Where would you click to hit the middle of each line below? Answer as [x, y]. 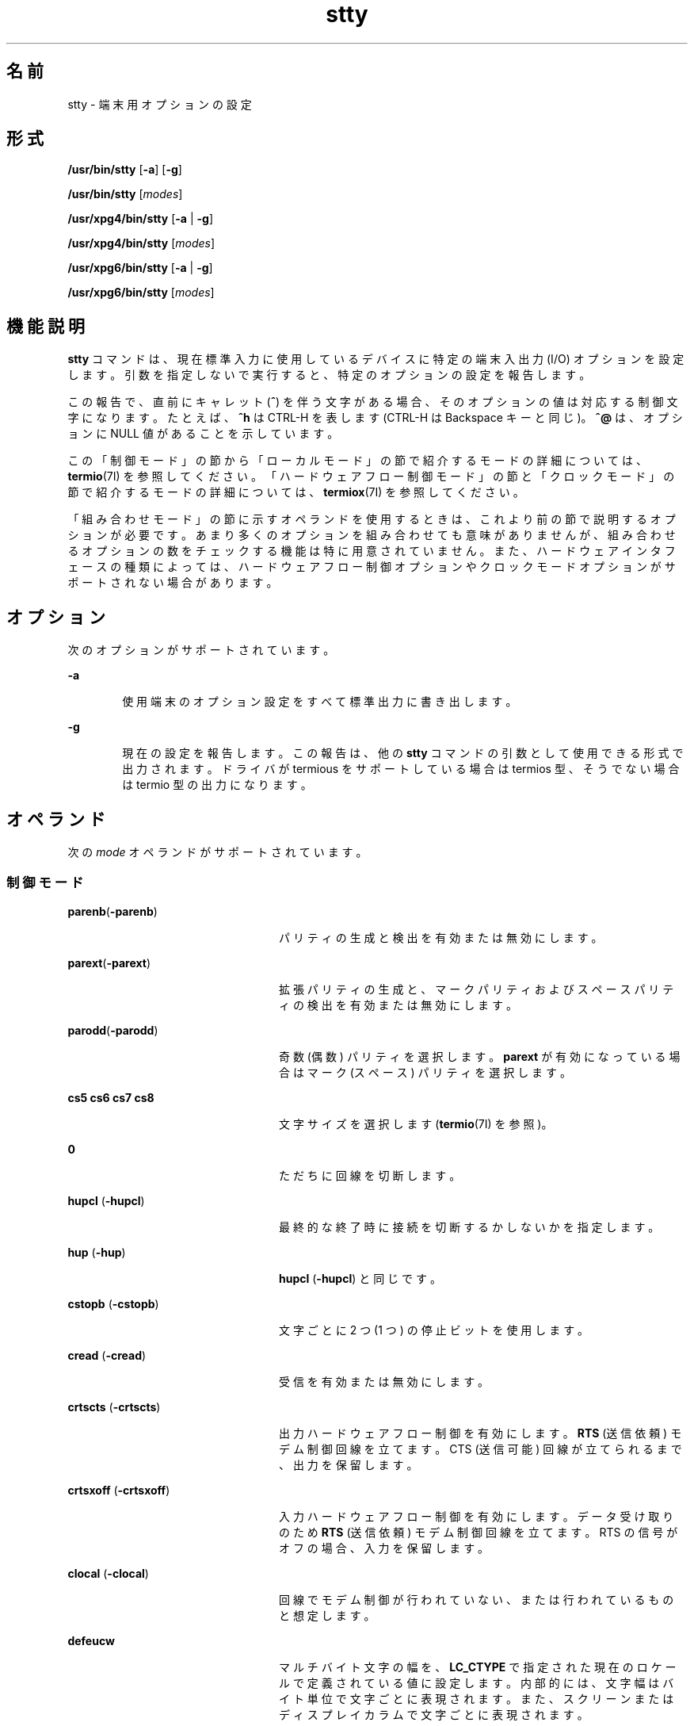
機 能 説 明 [46, 326]
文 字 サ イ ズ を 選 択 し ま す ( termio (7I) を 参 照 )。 [416, 1123]
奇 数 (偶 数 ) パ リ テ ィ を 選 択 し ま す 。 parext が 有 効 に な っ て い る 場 [480, 1056]
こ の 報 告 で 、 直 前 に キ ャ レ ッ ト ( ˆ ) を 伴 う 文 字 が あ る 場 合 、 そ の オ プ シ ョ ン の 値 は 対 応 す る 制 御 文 [373, 402]
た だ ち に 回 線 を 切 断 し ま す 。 [370, 1175]
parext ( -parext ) [109, 963]
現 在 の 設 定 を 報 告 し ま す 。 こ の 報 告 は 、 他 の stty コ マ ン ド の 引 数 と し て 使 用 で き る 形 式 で [403, 753]
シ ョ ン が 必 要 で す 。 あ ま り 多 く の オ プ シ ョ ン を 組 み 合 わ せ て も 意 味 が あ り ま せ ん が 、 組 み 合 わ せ [372, 535]
